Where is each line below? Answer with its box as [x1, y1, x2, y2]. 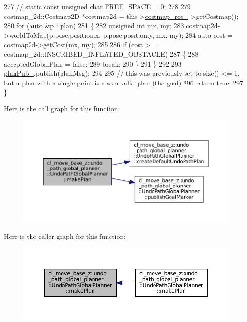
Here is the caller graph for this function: [4, 231, 126, 241]
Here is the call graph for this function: [4, 103, 120, 113]
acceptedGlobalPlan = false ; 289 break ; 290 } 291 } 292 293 [4, 58, 182, 68]
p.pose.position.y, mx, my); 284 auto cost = [103, 30, 233, 40]
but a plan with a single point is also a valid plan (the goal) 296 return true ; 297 [4, 77, 243, 87]
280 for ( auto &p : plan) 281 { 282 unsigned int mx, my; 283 [4, 20, 184, 31]
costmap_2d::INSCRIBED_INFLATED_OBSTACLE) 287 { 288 [4, 49, 199, 59]
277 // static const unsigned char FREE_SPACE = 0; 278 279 [4, 1, 191, 11]
